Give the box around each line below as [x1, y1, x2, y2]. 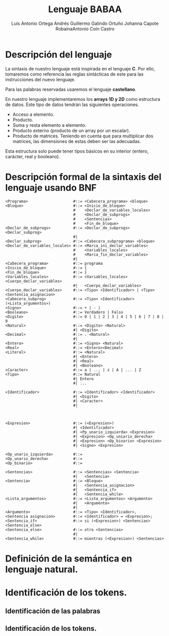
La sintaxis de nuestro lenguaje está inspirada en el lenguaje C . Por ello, [5, 65, 155, 72]
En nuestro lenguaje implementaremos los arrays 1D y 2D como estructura [5, 96, 160, 102]
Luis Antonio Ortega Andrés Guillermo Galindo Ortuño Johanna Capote [11, 20, 159, 26]
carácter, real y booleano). [5, 153, 60, 159]
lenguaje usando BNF [5, 182, 97, 193]
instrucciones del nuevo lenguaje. [5, 76, 76, 82]
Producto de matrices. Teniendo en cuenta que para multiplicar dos [12, 133, 153, 139]
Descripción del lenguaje [5, 49, 112, 60]
